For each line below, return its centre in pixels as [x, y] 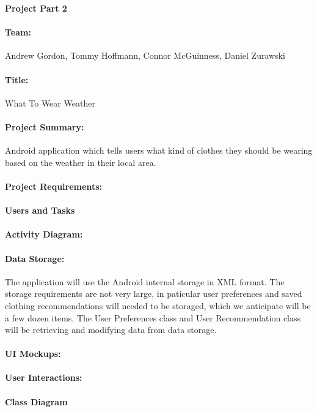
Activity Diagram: [44, 234]
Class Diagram [36, 401]
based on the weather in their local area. [81, 162]
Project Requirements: [53, 186]
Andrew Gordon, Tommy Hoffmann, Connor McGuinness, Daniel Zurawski [145, 55]
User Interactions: [44, 377]
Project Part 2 [36, 8]
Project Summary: [45, 126]
